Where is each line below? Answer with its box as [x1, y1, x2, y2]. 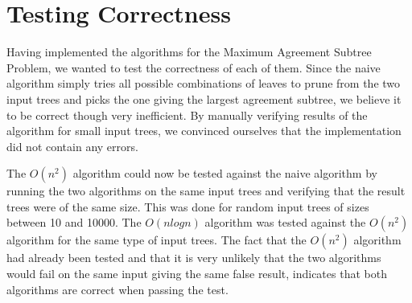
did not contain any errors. [6, 137, 138, 154]
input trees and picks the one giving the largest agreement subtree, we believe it [6, 90, 402, 107]
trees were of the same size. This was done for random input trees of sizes [6, 198, 369, 215]
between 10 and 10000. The [6, 214, 142, 231]
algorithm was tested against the [204, 214, 366, 231]
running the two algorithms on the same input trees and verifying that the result [6, 182, 406, 199]
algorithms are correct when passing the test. [6, 280, 229, 297]
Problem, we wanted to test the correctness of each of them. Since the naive [6, 59, 381, 76]
